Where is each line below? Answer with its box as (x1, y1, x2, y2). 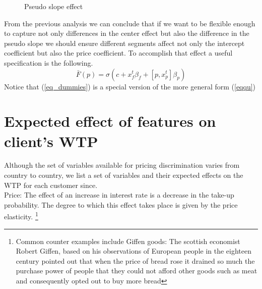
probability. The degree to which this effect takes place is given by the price (4, 199, 238, 210)
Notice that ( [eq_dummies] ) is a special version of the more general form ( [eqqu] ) (4, 81, 256, 91)
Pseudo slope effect (24, 1, 83, 11)
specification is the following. (4, 57, 93, 68)
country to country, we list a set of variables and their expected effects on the (4, 170, 243, 180)
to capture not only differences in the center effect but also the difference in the (4, 28, 249, 38)
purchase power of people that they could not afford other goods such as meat (16, 265, 257, 276)
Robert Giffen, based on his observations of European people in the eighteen (16, 246, 252, 256)
